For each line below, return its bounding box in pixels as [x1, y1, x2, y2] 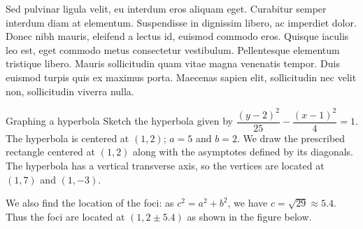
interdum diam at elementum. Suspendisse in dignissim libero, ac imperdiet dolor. [6, 15, 357, 29]
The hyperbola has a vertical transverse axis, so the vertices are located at [6, 158, 325, 172]
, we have [227, 195, 268, 210]
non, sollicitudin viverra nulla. [6, 83, 134, 98]
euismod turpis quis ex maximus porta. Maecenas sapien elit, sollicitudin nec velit [6, 69, 357, 84]
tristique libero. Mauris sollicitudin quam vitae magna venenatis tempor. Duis [6, 56, 340, 71]
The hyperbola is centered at [6, 130, 129, 145]
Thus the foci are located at [6, 209, 125, 223]
